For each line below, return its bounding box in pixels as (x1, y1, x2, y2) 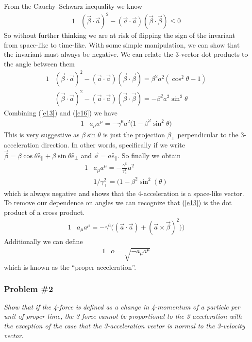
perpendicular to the (177, 130, 238, 140)
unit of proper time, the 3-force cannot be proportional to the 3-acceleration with (4, 311, 242, 321)
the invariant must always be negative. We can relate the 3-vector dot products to (4, 49, 248, 59)
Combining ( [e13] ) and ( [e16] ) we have (4, 107, 118, 117)
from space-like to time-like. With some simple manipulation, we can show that (4, 39, 240, 49)
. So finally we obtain (118, 150, 181, 160)
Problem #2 (4, 282, 53, 294)
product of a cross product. (4, 207, 85, 217)
